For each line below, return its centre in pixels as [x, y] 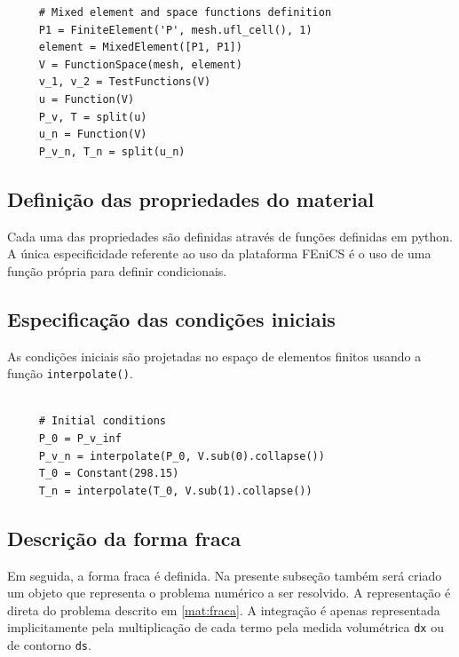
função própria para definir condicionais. [117, 270]
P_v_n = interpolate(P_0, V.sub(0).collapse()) [182, 456]
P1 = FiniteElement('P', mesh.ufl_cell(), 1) [175, 30]
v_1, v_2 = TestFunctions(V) [125, 82]
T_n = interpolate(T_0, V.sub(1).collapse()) [175, 491]
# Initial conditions [102, 421]
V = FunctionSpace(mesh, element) [140, 64]
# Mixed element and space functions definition [185, 12]
